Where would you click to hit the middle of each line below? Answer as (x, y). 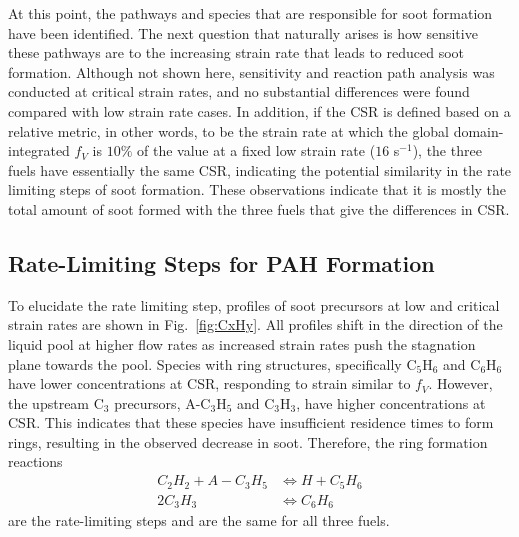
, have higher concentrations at (391, 402)
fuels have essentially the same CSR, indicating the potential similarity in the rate (260, 169)
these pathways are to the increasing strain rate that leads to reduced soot (236, 52)
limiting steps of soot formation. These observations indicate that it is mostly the (257, 189)
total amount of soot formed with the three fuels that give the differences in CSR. (259, 208)
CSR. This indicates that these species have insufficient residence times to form (251, 422)
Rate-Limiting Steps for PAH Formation (221, 262)
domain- (478, 130)
